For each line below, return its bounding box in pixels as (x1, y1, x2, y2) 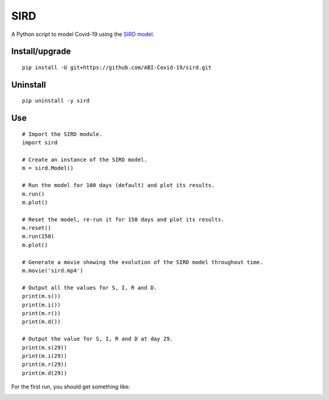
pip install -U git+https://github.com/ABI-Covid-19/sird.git (22, 64, 212, 71)
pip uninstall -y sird (22, 98, 90, 104)
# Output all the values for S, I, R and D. (22, 284, 158, 291)
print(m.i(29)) (22, 352, 68, 359)
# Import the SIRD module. (22, 130, 103, 137)
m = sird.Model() (22, 165, 74, 172)
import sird (22, 139, 58, 146)
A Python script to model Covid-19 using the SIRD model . (11, 30, 155, 38)
